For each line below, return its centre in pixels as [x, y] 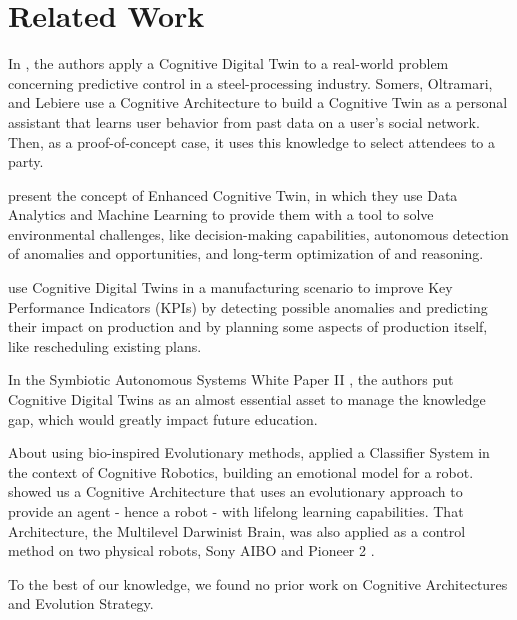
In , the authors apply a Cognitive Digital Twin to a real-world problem [228, 63]
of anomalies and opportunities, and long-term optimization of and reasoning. [246, 253]
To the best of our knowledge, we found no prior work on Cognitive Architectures [258, 583]
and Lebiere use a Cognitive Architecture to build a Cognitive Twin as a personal [258, 102]
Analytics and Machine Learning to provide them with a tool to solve [221, 214]
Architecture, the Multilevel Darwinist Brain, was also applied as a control [237, 530]
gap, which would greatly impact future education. [163, 418]
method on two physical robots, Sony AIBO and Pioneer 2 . [191, 550]
